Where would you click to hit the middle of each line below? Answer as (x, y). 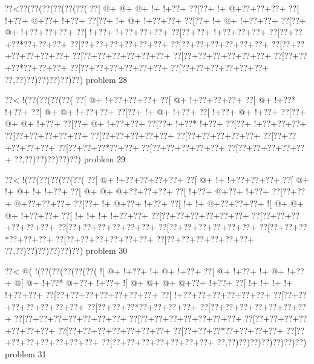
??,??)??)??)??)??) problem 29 (70, 159)
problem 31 (26, 354)
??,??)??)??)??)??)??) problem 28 (66, 79)
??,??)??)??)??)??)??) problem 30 (66, 250)
